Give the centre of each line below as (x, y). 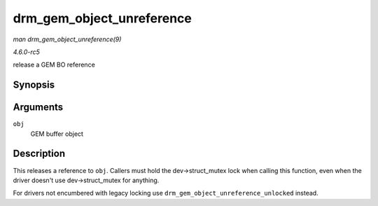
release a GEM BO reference (54, 65)
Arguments (38, 108)
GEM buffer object (57, 134)
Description (39, 154)
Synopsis (34, 85)
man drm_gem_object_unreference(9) (67, 39)
